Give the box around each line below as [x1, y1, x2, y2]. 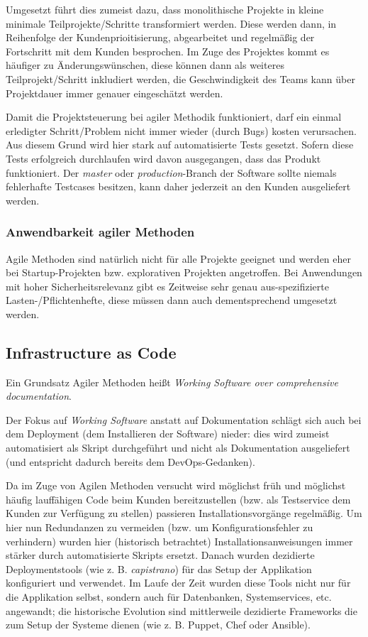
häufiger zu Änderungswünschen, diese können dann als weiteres [6, 58, 284, 72]
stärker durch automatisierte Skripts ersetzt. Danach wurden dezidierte [6, 548, 315, 562]
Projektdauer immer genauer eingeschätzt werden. [6, 85, 223, 100]
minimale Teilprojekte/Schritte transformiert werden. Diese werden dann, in [6, 16, 337, 31]
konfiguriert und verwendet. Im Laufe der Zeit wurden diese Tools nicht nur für [6, 575, 351, 590]
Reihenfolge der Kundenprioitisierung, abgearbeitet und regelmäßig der [6, 30, 315, 45]
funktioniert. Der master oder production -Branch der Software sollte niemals [6, 165, 337, 180]
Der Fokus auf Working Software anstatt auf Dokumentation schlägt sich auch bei [6, 412, 362, 427]
